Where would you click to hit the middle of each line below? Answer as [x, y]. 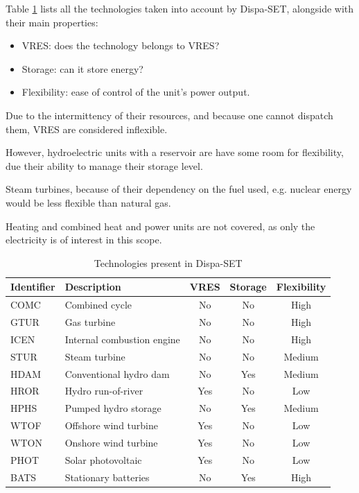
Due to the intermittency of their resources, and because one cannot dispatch [169, 115]
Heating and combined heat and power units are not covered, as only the [160, 226]
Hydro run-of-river [104, 391]
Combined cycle [98, 305]
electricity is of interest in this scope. [84, 240]
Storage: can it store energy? [82, 68]
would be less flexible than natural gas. [88, 202]
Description [93, 287]
